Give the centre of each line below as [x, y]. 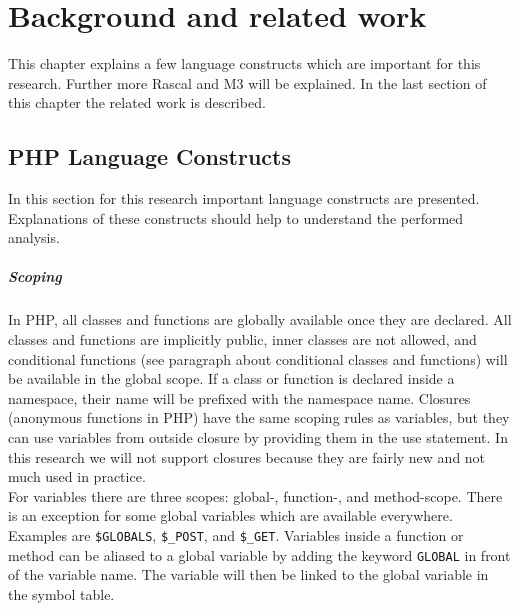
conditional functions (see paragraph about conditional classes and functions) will [258, 358]
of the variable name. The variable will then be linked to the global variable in [248, 574]
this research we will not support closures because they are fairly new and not [247, 456]
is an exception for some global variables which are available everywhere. [230, 515]
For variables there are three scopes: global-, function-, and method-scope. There [255, 495]
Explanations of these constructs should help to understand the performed [236, 217]
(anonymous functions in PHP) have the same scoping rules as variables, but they [259, 417]
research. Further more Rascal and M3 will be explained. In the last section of [247, 82]
